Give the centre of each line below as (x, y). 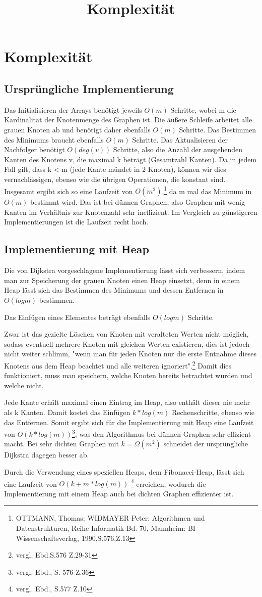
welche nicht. (24, 385)
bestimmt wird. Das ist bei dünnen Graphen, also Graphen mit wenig (138, 202)
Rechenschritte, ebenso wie (213, 412)
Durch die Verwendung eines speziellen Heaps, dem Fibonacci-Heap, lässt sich (124, 471)
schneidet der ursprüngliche (206, 444)
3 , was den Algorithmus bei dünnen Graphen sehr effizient (162, 433)
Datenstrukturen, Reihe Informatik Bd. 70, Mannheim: (101, 528)
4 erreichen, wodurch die (169, 483)
